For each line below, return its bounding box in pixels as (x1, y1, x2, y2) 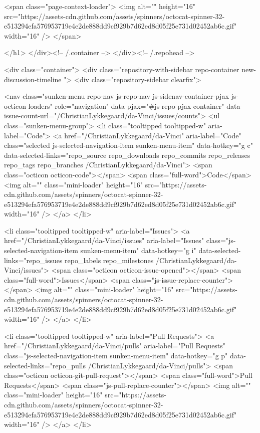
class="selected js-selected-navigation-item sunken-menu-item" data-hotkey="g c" (4, 140, 253, 150)
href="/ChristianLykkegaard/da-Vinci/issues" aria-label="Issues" (4, 235, 204, 246)
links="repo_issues (4, 255, 63, 265)
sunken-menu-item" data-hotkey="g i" (80, 245, 196, 256)
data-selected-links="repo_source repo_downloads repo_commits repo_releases (4, 149, 250, 160)
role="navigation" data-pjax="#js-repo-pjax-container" (55, 100, 224, 111)
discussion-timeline (4, 74, 62, 84)
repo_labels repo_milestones (65, 255, 154, 265)
